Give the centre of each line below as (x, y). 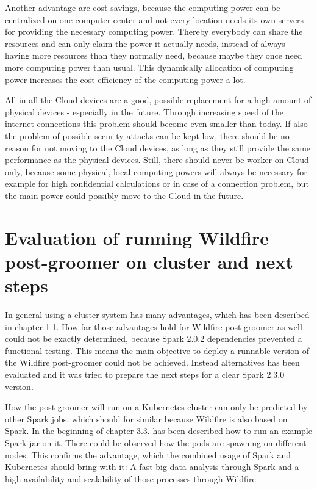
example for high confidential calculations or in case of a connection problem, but (157, 183)
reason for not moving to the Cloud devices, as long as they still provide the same (158, 147)
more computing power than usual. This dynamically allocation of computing (149, 67)
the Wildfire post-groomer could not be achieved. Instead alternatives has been (152, 362)
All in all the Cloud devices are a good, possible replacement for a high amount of (158, 100)
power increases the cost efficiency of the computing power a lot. (125, 79)
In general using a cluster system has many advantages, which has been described (157, 314)
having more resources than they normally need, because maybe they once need (154, 55)
